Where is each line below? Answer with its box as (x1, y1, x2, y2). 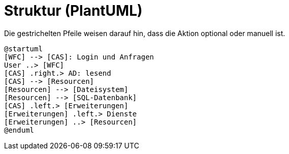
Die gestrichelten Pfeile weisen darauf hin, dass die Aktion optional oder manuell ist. (4, 28, 285, 38)
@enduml (4, 126, 35, 134)
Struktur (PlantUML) (4, 2, 143, 19)
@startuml (4, 44, 43, 53)
